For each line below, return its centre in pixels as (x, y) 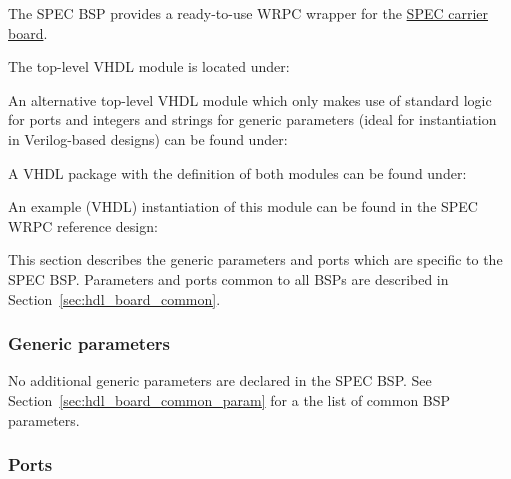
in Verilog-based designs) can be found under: (148, 138)
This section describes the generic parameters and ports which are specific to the (255, 259)
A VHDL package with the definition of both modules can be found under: (237, 172)
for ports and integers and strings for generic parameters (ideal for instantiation (252, 119)
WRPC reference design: (83, 225)
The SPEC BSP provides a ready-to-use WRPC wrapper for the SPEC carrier (248, 13)
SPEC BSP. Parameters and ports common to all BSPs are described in (228, 278)
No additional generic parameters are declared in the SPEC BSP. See (220, 380)
